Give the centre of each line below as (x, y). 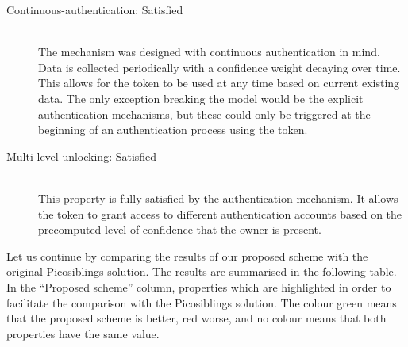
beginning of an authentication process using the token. (173, 130)
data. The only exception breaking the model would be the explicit (201, 98)
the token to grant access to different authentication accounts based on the (220, 214)
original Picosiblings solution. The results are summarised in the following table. (202, 271)
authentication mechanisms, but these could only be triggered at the (204, 114)
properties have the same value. (83, 333)
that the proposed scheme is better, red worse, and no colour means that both (196, 318)
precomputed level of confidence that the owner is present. (180, 229)
